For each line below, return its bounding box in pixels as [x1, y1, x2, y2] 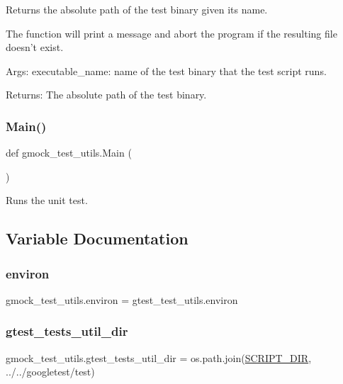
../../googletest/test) [6, 364, 95, 379]
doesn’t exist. [6, 40, 64, 55]
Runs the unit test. [6, 193, 88, 208]
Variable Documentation [6, 227, 189, 249]
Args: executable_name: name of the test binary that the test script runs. [6, 63, 327, 78]
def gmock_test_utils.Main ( [6, 145, 132, 160]
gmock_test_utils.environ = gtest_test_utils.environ [6, 292, 238, 307]
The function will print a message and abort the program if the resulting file [6, 26, 337, 40]
